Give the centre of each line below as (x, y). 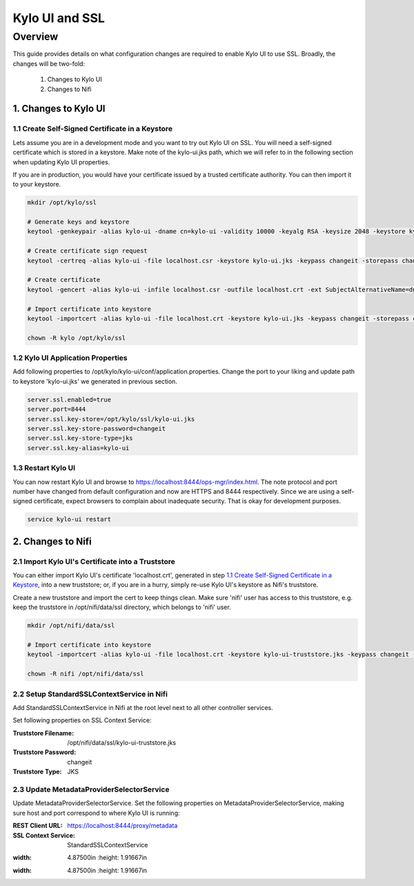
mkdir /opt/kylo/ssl (62, 203)
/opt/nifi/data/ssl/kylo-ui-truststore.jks (121, 743)
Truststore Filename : (43, 733)
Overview (36, 37)
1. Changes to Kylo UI (59, 109)
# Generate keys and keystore (78, 222)
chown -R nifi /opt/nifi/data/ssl (86, 674)
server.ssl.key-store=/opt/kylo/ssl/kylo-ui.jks (111, 419)
